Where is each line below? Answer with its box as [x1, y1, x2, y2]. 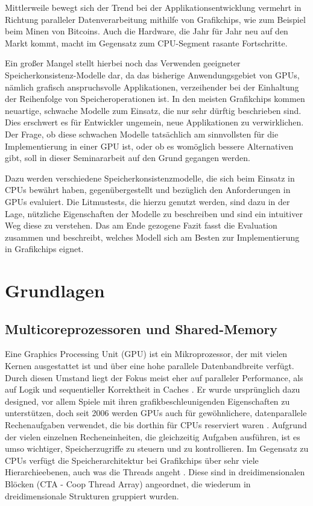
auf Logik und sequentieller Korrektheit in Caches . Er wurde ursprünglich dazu [5, 383, 300, 396]
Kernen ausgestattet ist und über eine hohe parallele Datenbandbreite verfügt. [5, 359, 294, 372]
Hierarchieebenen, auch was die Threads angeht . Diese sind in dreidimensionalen [5, 466, 305, 478]
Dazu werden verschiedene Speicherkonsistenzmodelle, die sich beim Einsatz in [5, 171, 295, 184]
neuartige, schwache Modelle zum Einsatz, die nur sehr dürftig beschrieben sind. [5, 104, 302, 116]
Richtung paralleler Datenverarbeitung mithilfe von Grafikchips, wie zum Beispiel [5, 13, 306, 25]
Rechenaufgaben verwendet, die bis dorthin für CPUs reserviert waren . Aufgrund [5, 419, 307, 431]
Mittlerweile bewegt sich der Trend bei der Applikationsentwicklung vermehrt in [5, 1, 302, 13]
